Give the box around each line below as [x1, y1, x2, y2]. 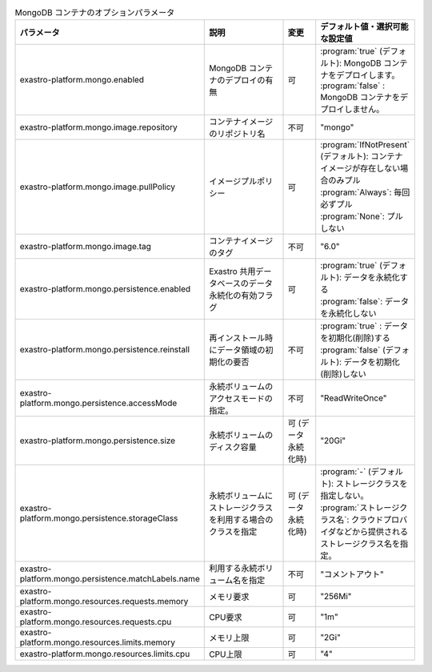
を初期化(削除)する [320, 332, 391, 344]
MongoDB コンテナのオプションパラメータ [14, 7, 175, 18]
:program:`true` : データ [320, 320, 408, 332]
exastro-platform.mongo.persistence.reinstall [19, 344, 190, 356]
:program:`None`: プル [320, 211, 403, 222]
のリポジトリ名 [209, 128, 266, 139]
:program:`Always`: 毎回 [320, 187, 410, 198]
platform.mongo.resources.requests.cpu [19, 617, 172, 628]
